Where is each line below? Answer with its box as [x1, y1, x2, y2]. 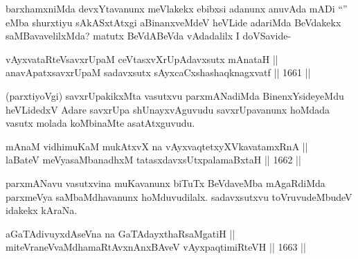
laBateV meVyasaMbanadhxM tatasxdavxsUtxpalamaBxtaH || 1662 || [6, 152, 301, 167]
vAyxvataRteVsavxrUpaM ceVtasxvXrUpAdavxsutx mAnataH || [6, 51, 278, 66]
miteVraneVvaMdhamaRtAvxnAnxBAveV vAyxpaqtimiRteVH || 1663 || [6, 240, 306, 254]
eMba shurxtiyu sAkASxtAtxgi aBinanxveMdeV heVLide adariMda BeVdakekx [6, 15, 341, 29]
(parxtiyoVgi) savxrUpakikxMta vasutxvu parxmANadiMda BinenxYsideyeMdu [6, 88, 344, 102]
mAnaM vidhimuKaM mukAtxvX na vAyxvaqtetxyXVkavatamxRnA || [6, 139, 308, 153]
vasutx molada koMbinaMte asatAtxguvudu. [6, 116, 195, 130]
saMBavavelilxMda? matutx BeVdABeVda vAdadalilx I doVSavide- [6, 28, 292, 43]
